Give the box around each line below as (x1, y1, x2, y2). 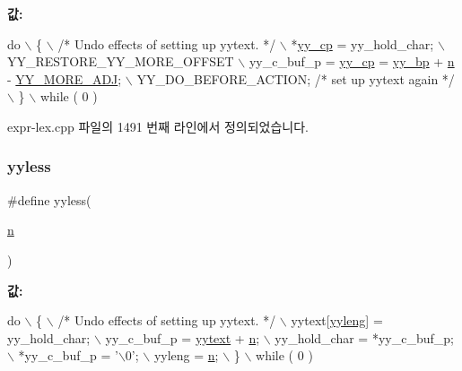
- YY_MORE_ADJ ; (7, 69, 122, 88)
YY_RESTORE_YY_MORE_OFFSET (7, 52, 234, 71)
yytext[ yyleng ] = (291, 311, 383, 330)
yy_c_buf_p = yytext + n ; (105, 328, 260, 347)
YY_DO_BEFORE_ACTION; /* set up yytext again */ (136, 69, 455, 88)
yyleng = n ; (153, 346, 219, 365)
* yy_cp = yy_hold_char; (291, 34, 434, 53)
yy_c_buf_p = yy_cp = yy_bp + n (248, 52, 455, 71)
